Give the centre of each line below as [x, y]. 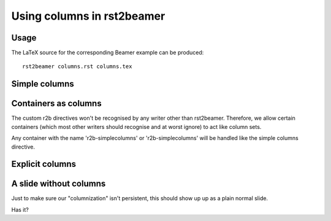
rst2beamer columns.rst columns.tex [77, 67]
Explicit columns [44, 164]
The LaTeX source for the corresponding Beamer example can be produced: [108, 53]
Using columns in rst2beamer [88, 16]
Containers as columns [56, 103]
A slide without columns [59, 184]
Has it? [20, 209]
